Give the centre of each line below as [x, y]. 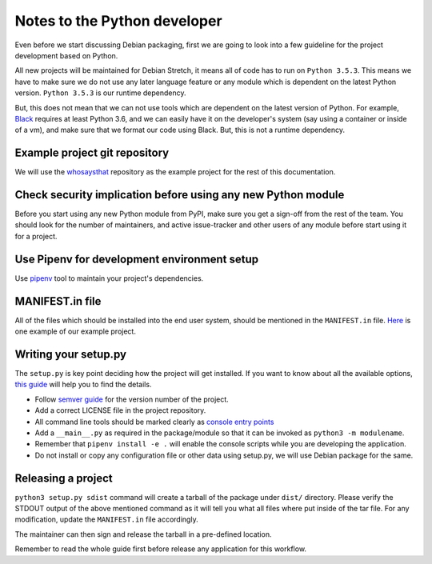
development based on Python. [66, 55]
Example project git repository [92, 153]
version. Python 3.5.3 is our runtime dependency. [101, 93]
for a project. [36, 236]
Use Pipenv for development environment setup [137, 259]
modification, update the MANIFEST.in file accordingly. [107, 519]
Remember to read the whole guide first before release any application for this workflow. [161, 549]
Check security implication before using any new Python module [180, 195]
